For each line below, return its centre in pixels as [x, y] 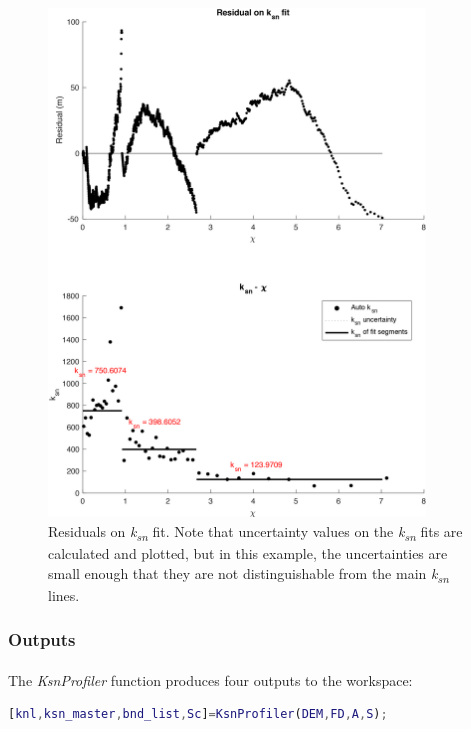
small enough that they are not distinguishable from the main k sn [248, 574]
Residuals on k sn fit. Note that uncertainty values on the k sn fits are [255, 532]
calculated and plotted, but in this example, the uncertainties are [248, 552]
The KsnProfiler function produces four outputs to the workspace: [210, 679]
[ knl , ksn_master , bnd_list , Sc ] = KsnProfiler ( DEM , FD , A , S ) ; [198, 714]
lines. [64, 594]
